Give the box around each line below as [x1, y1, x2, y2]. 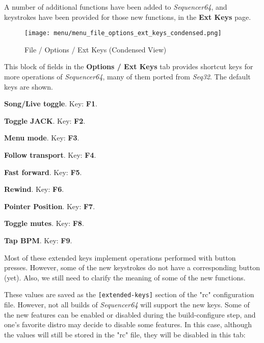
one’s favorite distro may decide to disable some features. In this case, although [4, 319, 252, 330]
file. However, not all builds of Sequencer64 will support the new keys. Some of [4, 299, 250, 309]
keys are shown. [4, 81, 53, 92]
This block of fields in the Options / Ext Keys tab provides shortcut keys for [4, 61, 253, 72]
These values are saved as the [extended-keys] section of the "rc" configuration [4, 289, 254, 300]
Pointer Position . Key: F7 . [4, 201, 95, 211]
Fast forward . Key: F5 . [4, 166, 82, 177]
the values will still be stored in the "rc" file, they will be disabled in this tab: [4, 329, 246, 339]
